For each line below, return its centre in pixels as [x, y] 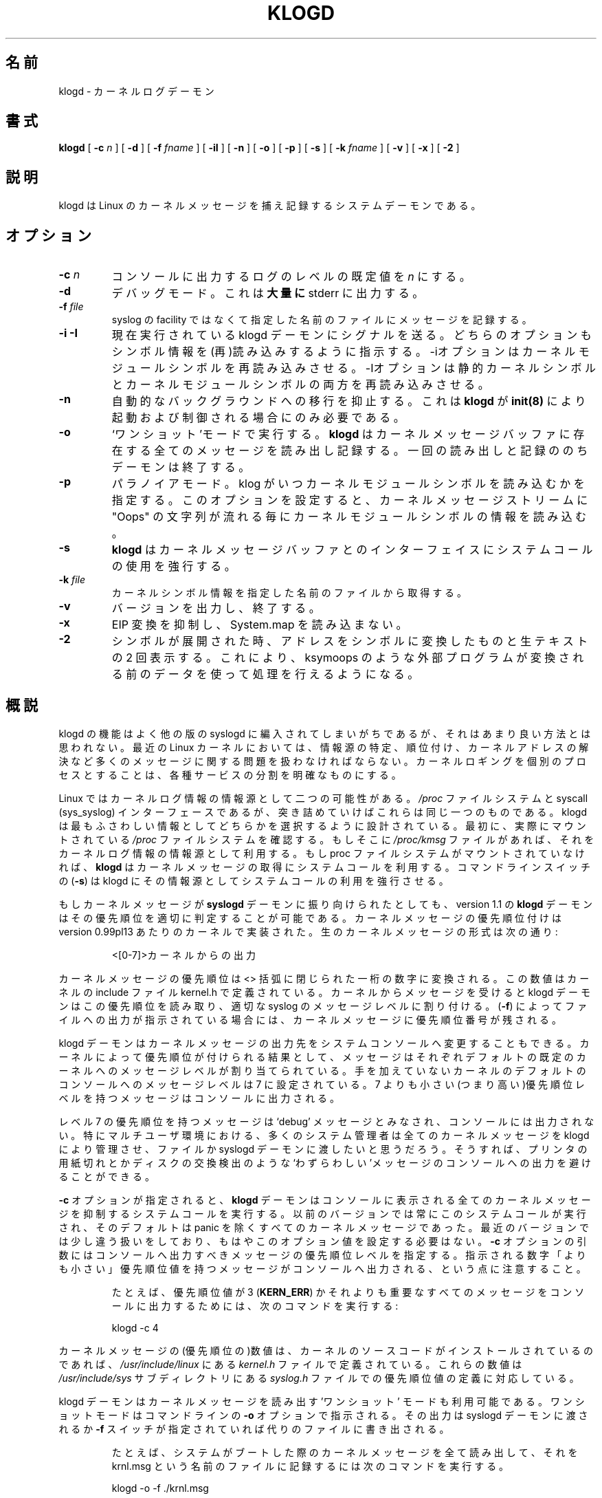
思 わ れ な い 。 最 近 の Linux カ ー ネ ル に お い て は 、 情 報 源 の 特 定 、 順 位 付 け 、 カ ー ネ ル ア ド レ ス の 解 [324, 747]
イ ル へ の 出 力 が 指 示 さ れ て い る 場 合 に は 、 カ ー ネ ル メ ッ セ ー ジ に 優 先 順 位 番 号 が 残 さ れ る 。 [310, 1019]
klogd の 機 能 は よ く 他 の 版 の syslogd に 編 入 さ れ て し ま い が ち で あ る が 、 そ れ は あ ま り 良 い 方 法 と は [325, 733]
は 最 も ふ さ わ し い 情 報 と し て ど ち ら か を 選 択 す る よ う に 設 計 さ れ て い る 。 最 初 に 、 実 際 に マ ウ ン [322, 825]
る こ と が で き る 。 [107, 1176]
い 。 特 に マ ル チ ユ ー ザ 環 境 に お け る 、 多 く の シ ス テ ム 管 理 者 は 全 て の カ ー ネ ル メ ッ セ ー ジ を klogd [324, 1135]
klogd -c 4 [135, 1327]
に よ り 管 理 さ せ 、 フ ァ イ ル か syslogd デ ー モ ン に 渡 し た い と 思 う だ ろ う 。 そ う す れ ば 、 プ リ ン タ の [323, 1149]
